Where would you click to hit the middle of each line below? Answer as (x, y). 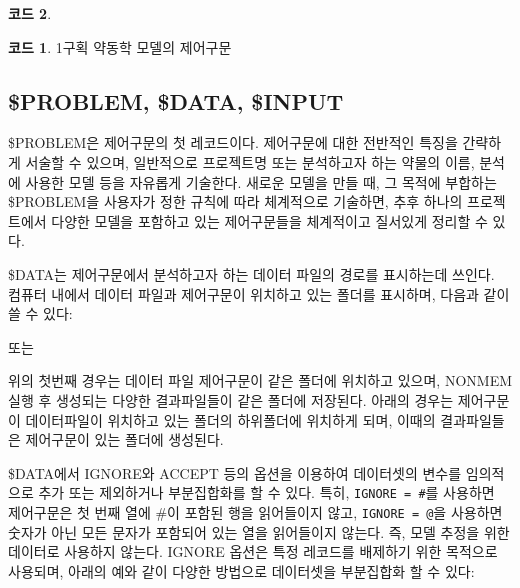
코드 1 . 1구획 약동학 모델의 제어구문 (120, 46)
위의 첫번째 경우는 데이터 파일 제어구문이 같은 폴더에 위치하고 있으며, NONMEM (260, 380)
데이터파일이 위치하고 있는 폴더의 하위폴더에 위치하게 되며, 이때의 (230, 419)
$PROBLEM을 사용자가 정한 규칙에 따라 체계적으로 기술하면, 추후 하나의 (235, 201)
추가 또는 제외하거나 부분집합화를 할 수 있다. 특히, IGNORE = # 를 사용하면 (266, 492)
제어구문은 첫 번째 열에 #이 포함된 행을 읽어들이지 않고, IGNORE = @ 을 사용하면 (255, 511)
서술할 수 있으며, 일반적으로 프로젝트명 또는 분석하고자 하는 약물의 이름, (250, 161)
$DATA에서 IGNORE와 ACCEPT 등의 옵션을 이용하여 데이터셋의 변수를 (235, 472)
